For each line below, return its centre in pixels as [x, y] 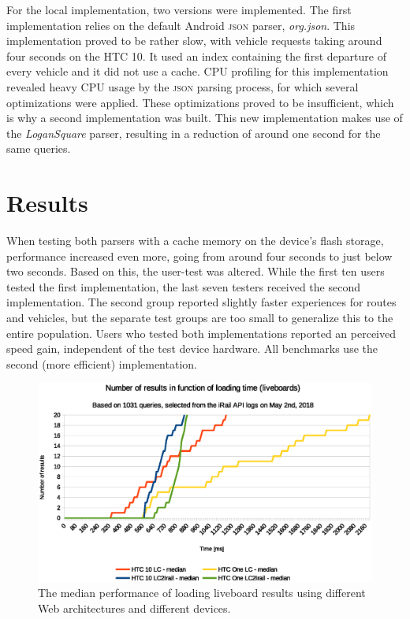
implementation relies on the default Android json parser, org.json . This [181, 25]
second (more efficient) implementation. [102, 363]
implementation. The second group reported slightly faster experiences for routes [201, 302]
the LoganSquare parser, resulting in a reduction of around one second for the [194, 133]
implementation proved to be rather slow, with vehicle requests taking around [194, 41]
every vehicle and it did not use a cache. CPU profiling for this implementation [198, 71]
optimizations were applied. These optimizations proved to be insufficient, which [200, 102]
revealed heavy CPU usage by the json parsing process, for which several [183, 86]
